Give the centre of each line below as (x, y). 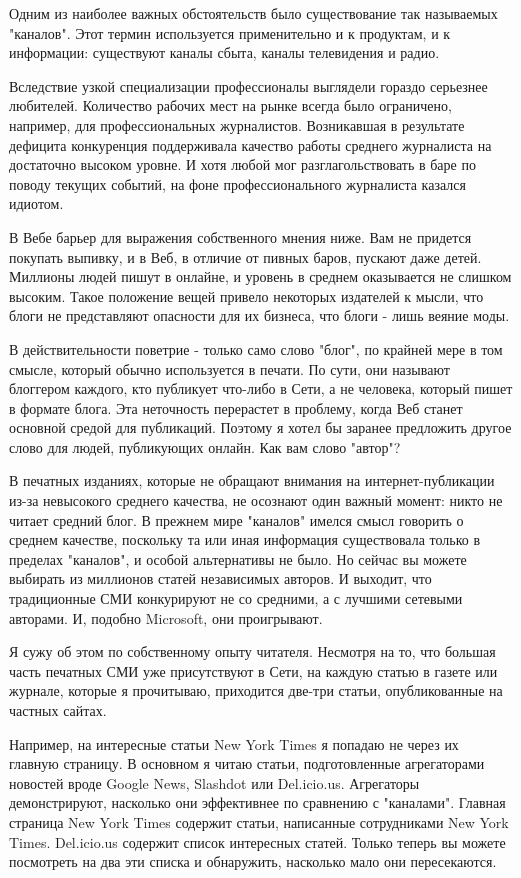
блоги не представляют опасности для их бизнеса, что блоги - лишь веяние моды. (259, 315)
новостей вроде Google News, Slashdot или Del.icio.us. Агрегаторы (214, 782)
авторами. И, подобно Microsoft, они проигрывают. (166, 617)
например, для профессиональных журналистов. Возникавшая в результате (237, 124)
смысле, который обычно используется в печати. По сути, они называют (229, 368)
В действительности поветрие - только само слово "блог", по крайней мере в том (256, 348)
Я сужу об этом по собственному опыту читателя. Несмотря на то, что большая (252, 651)
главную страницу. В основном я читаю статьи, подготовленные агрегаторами (247, 763)
